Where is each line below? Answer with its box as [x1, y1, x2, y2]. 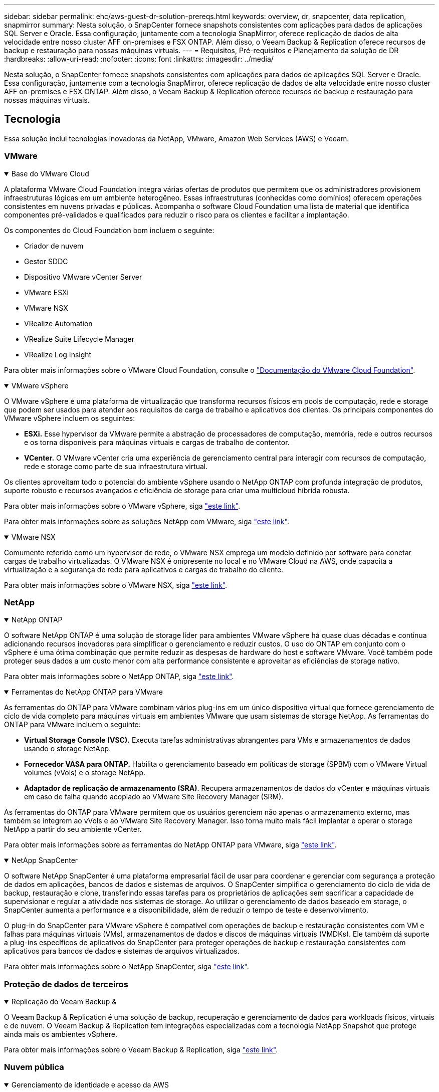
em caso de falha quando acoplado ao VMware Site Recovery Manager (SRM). [24, 792, 284, 801]
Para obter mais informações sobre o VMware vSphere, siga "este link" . [4, 501, 241, 510]
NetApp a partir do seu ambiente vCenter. [4, 825, 142, 834]
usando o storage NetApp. [24, 744, 111, 753]
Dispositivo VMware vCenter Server [24, 272, 142, 281]
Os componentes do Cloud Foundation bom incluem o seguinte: [4, 226, 214, 235]
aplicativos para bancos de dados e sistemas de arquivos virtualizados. [4, 947, 240, 956]
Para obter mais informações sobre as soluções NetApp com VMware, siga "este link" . [4, 517, 289, 526]
